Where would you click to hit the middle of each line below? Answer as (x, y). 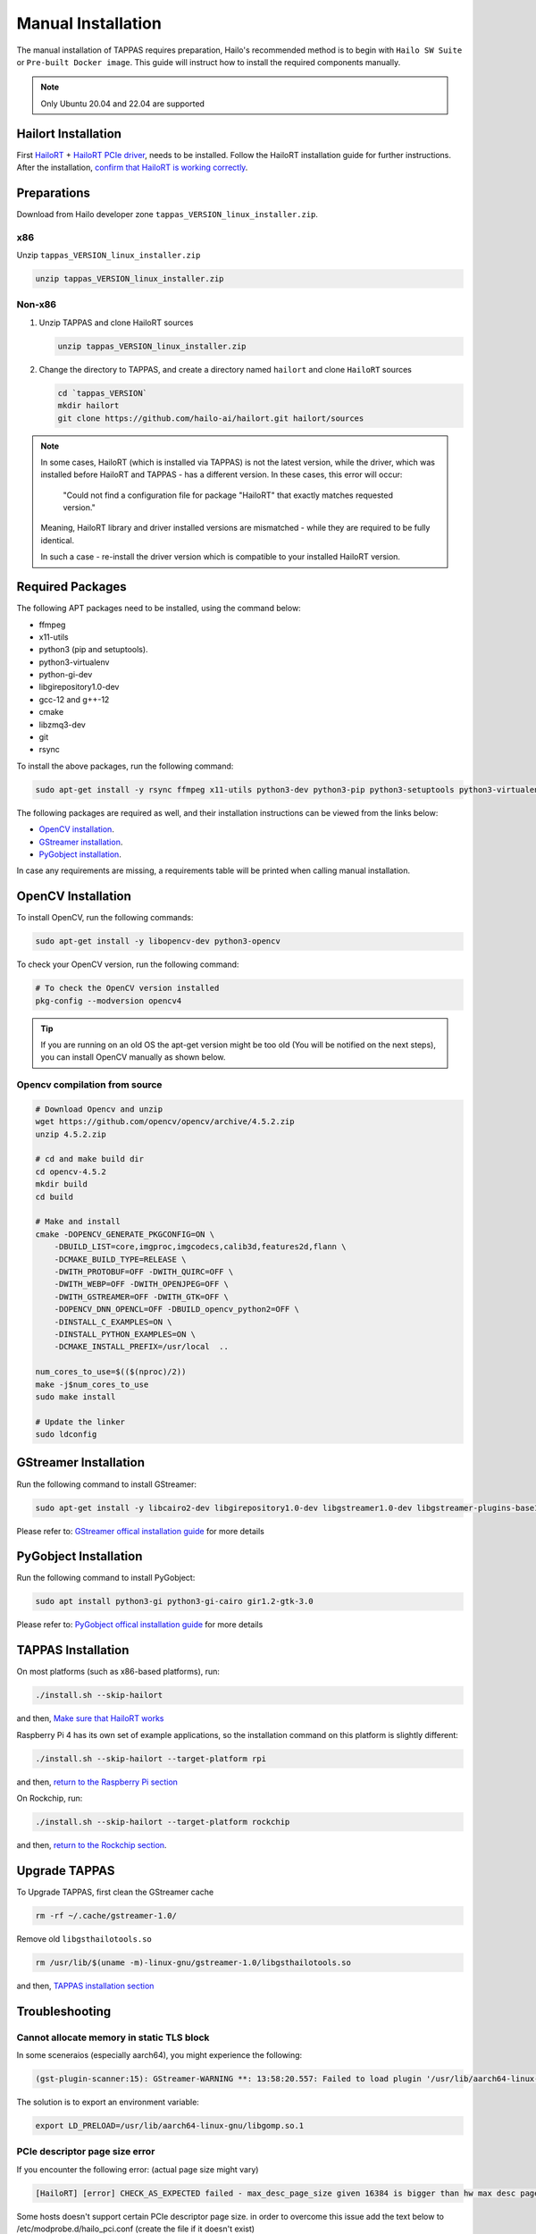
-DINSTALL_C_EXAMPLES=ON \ (113, 1322)
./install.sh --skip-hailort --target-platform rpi (151, 1759)
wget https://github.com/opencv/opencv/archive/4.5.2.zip (165, 1122)
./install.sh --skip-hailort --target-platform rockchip (163, 1822)
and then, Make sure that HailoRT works (90, 1718)
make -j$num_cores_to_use (92, 1384)
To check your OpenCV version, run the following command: (128, 964)
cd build (54, 1197)
